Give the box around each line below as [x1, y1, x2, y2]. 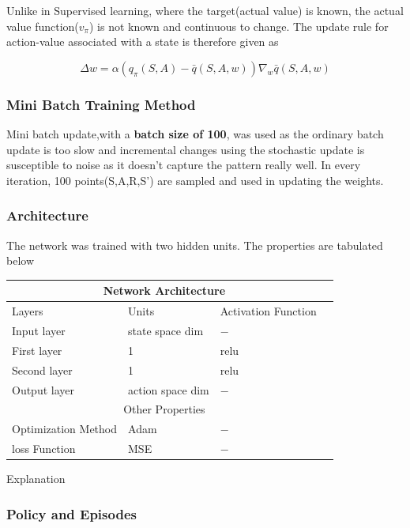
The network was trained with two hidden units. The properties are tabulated [6, 236, 383, 253]
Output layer [12, 381, 75, 398]
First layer [12, 341, 62, 358]
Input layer [12, 322, 66, 338]
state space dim [128, 322, 204, 338]
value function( [6, 17, 79, 34]
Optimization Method [12, 421, 118, 437]
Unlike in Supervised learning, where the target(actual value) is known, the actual [6, 2, 404, 18]
